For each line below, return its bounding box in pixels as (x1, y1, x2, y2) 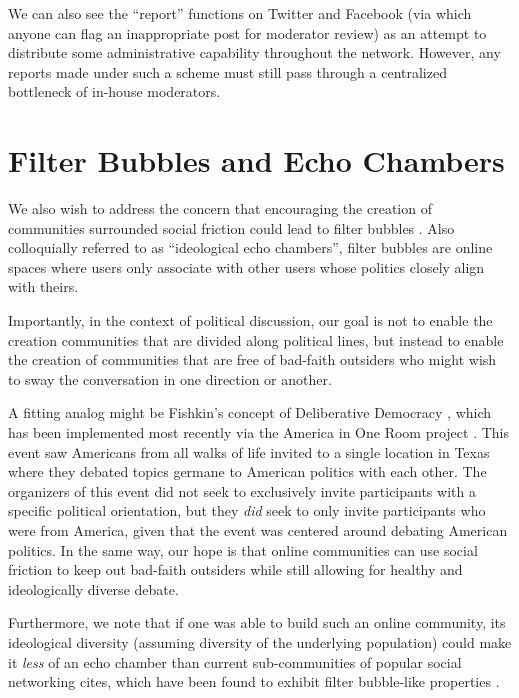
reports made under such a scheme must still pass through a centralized (8, 61, 447, 82)
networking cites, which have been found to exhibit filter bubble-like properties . (8, 671, 500, 692)
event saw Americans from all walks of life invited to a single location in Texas (8, 441, 490, 462)
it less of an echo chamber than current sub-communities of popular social (8, 651, 462, 672)
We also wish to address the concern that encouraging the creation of (8, 198, 432, 219)
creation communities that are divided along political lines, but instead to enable (8, 329, 504, 350)
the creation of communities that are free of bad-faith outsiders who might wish (8, 349, 497, 370)
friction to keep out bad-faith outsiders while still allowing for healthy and (8, 559, 463, 580)
